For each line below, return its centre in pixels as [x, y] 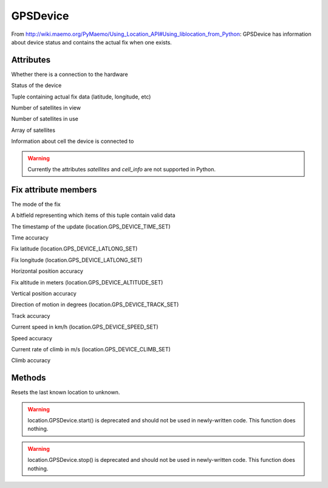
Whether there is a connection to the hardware [70, 74]
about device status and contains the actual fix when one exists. [92, 42]
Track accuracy [31, 315]
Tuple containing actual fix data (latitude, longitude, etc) [81, 97]
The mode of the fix [36, 204]
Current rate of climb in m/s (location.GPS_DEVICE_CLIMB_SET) [91, 349]
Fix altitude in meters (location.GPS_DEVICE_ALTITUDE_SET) [87, 282]
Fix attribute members [54, 189]
